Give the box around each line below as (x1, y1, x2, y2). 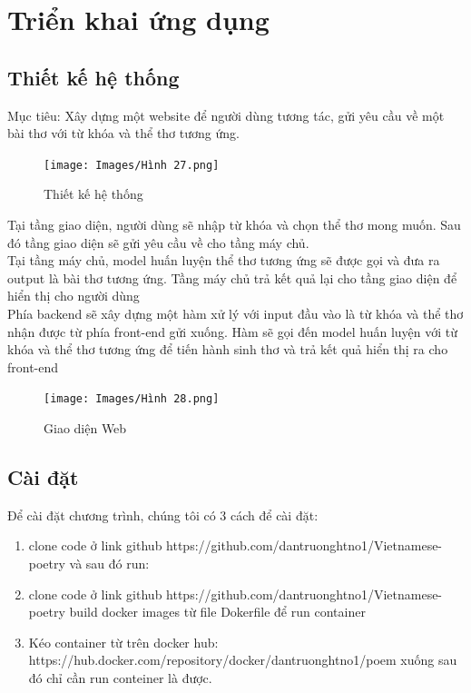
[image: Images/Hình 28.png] (44, 392, 220, 406)
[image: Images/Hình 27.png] (44, 158, 220, 172)
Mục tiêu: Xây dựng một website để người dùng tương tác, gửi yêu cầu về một (7, 105, 445, 124)
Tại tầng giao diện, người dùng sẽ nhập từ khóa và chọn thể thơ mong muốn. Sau (7, 215, 461, 234)
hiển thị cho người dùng (7, 286, 140, 305)
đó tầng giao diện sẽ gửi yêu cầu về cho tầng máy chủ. (7, 233, 309, 252)
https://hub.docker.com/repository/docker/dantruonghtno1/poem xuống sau (28, 650, 457, 669)
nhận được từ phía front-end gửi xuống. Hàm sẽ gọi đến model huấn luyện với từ (7, 322, 458, 341)
